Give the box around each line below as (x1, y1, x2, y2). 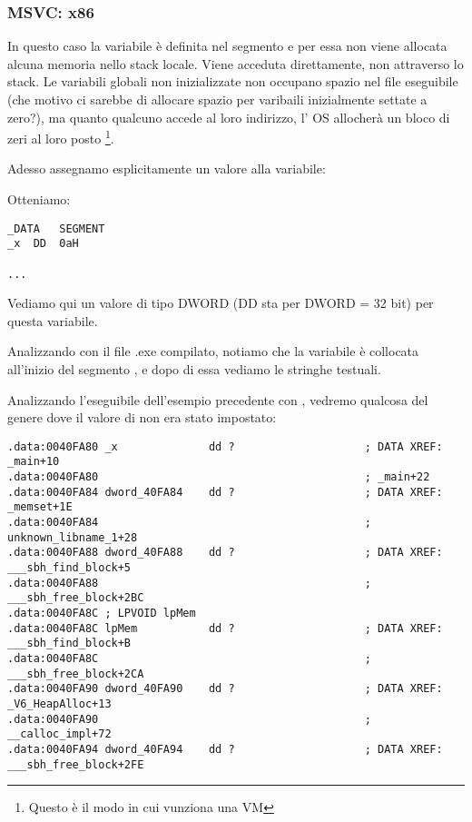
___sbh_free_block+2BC (7, 591, 144, 605)
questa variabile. (7, 311, 98, 330)
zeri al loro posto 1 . (7, 126, 114, 147)
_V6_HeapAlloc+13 (7, 697, 112, 710)
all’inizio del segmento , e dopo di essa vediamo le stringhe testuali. (7, 360, 381, 379)
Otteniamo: (7, 190, 71, 209)
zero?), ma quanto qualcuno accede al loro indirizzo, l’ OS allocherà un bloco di (7, 107, 450, 126)
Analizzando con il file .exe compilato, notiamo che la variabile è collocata (7, 342, 419, 361)
